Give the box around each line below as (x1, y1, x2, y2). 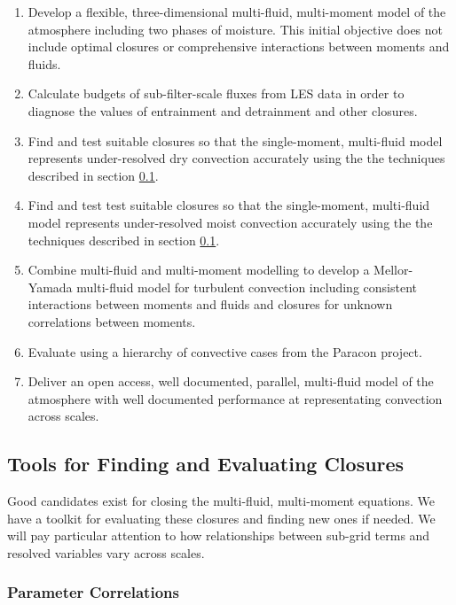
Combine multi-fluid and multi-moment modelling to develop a (28, 260, 370, 279)
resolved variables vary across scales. (7, 543, 205, 562)
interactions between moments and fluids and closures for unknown (28, 295, 393, 314)
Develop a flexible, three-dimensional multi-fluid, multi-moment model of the (28, 3, 446, 20)
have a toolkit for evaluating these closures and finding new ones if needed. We (7, 508, 436, 527)
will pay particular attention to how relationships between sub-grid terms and (7, 526, 430, 545)
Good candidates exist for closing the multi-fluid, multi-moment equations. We (7, 492, 435, 510)
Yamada (28, 277, 73, 296)
